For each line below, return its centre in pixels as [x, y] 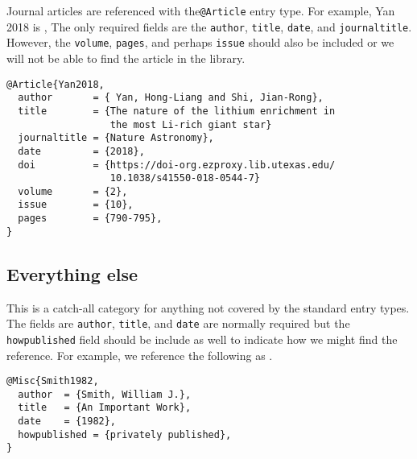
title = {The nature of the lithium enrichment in [177, 111]
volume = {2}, [73, 191]
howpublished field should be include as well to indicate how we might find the [202, 339]
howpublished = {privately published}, [125, 434]
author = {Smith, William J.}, [105, 394]
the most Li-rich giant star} [191, 124]
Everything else [72, 273]
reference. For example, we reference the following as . [140, 355]
